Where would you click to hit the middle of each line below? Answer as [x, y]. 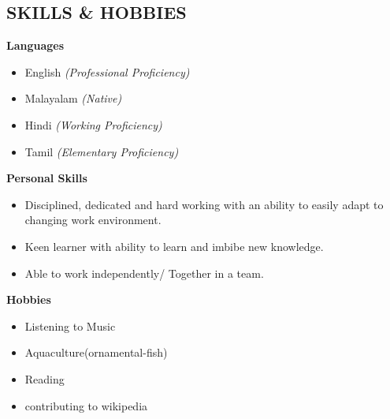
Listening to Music [70, 325]
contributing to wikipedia [86, 405]
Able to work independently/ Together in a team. [144, 273]
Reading [45, 378]
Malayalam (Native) [73, 98]
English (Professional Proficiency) [107, 71]
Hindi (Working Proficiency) [93, 124]
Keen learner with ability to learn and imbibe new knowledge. [174, 246]
